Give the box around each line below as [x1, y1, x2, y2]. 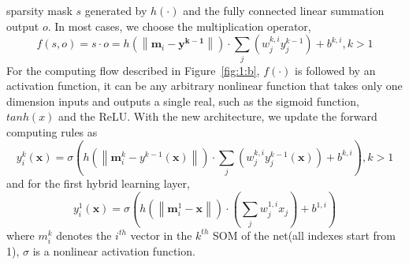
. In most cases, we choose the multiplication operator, [47, 17, 311, 34]
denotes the [56, 226, 112, 243]
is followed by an [295, 62, 376, 78]
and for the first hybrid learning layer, [6, 175, 190, 192]
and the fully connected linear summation [183, 2, 385, 18]
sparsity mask [6, 2, 73, 18]
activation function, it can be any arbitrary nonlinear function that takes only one [6, 77, 403, 94]
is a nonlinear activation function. [32, 242, 195, 259]
